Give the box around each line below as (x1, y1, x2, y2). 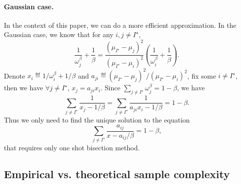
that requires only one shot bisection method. (4, 142, 140, 152)
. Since (100, 82, 120, 93)
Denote (4, 70, 25, 81)
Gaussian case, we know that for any (4, 29, 114, 40)
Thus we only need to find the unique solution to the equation (4, 114, 190, 124)
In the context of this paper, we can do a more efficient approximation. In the (4, 20, 237, 30)
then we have (4, 82, 43, 93)
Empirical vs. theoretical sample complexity (4, 166, 230, 181)
